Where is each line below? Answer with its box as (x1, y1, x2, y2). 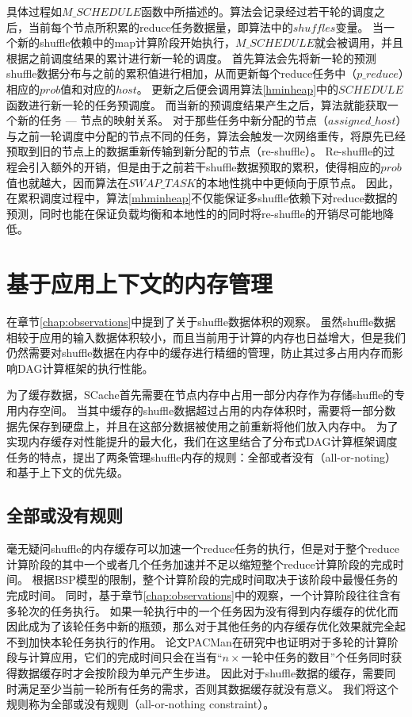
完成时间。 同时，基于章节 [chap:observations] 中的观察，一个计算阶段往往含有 (6, 586, 401, 603)
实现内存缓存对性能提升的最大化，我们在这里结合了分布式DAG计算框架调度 (6, 433, 398, 450)
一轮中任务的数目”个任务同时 (241, 649, 391, 665)
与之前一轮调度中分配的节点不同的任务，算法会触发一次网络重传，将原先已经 (6, 127, 406, 144)
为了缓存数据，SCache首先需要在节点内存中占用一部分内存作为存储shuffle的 (6, 386, 395, 403)
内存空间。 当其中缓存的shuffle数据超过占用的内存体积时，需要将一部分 (17, 402, 385, 418)
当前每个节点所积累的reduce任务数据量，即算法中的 (28, 18, 293, 35)
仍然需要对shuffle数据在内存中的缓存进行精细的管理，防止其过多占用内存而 (6, 344, 392, 361)
